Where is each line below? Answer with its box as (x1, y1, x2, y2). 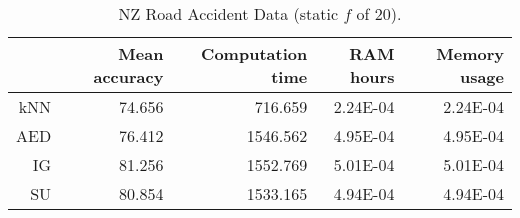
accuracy (93, 65, 164, 88)
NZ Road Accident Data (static (118, 2, 339, 25)
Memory (436, 42, 504, 65)
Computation (201, 42, 308, 65)
